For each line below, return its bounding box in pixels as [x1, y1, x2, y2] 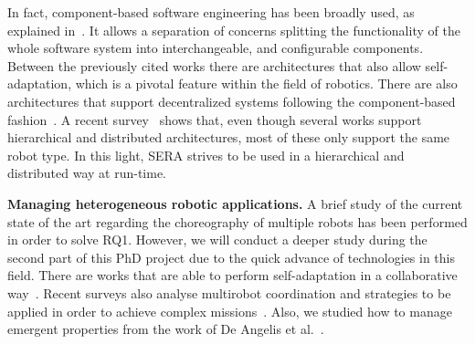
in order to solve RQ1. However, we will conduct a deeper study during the [7, 230, 427, 249]
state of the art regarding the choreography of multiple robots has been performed [7, 212, 468, 231]
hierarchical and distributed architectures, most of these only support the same [7, 128, 450, 147]
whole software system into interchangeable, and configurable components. [7, 38, 424, 57]
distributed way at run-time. [7, 163, 167, 182]
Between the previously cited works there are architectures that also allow [7, 56, 421, 75]
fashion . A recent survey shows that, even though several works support [7, 109, 422, 129]
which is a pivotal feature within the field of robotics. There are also [75, 74, 458, 93]
